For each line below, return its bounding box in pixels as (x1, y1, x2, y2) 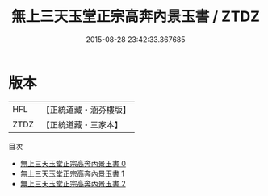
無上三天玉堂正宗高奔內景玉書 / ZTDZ (10, 7, 261, 26)
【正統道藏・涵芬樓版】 (41, 104, 132, 115)
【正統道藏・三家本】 (41, 119, 124, 130)
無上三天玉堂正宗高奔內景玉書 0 (19, 158, 127, 168)
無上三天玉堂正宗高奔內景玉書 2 (19, 178, 127, 188)
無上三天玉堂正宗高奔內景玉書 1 (19, 169, 125, 178)
